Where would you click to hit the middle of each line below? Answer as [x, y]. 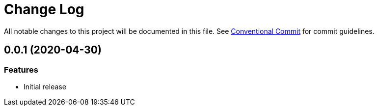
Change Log [44, 9]
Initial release [45, 86]
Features [21, 69]
